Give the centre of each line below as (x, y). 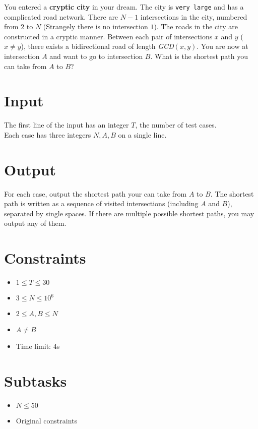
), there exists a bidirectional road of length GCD (97, 46)
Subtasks (36, 380)
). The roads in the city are (196, 26)
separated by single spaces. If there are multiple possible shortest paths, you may (129, 213)
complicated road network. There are (61, 16)
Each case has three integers (48, 134)
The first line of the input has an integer (67, 125)
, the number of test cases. (176, 125)
